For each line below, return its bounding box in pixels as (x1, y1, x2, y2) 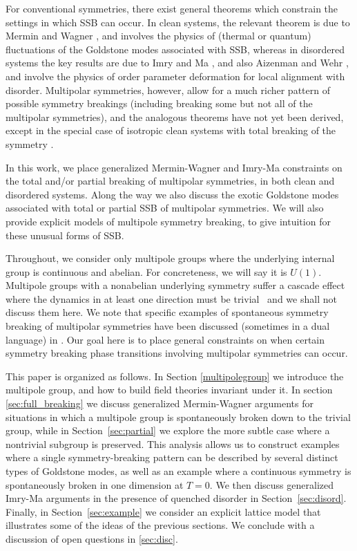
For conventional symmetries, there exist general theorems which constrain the (6, 1, 338, 15)
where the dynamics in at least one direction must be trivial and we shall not (6, 291, 337, 306)
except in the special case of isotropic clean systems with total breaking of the (6, 123, 336, 138)
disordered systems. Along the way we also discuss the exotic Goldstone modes (6, 187, 339, 201)
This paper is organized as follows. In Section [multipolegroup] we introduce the (6, 368, 344, 383)
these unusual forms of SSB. (6, 227, 124, 242)
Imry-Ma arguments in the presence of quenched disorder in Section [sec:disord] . (6, 491, 347, 505)
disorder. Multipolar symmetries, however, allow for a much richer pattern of (6, 82, 330, 97)
